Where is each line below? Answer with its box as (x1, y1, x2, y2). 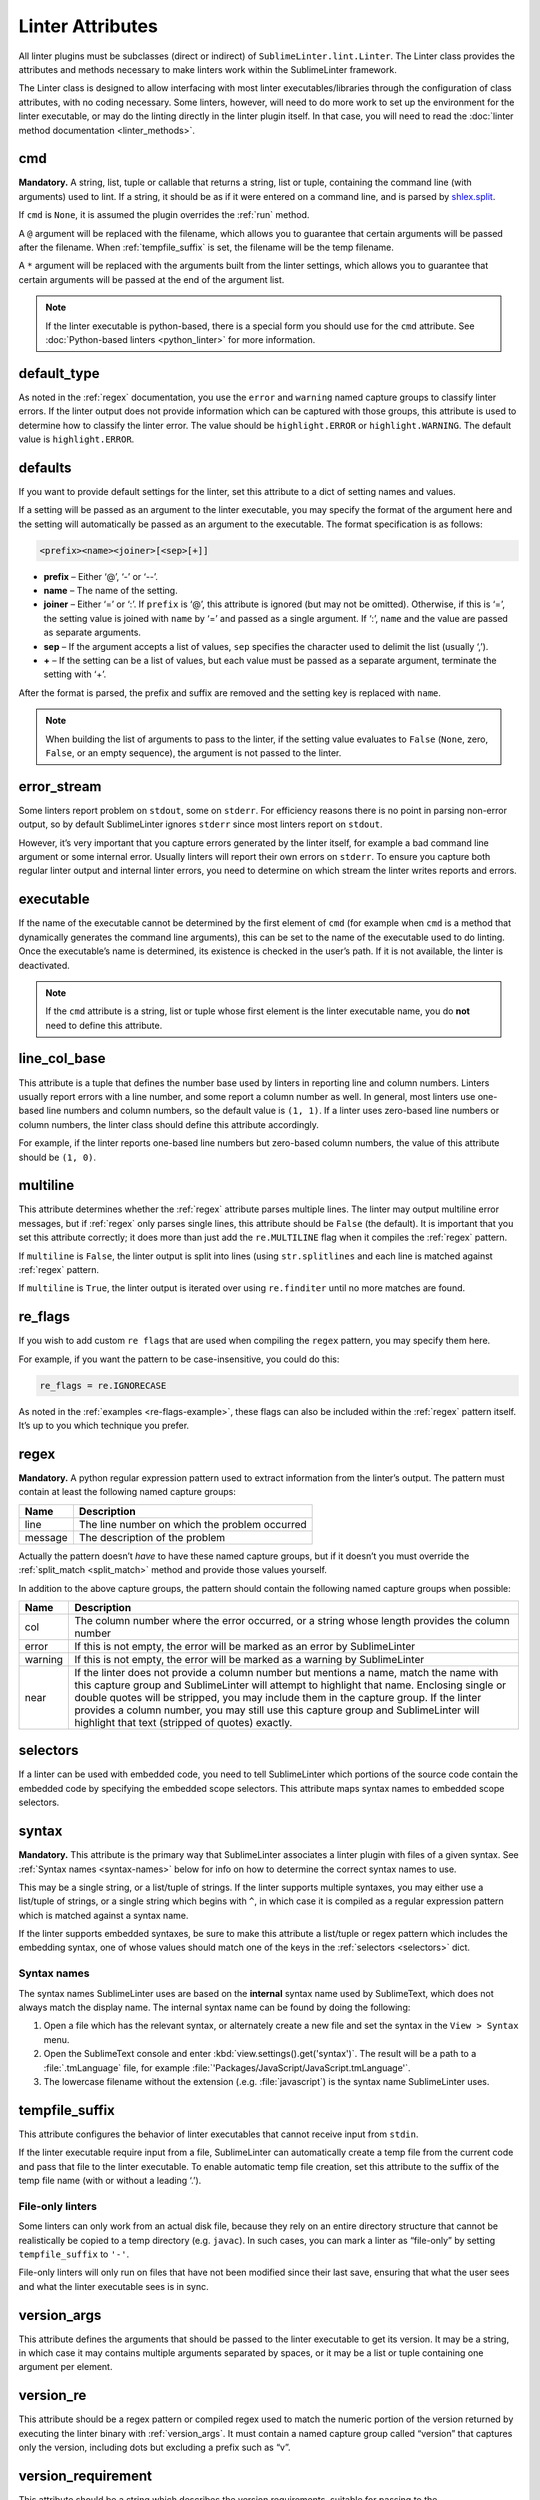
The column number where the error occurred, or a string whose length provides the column (74, 1613, 510, 1627)
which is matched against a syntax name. (18, 1909, 189, 1921)
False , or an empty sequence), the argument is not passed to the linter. (45, 746, 342, 759)
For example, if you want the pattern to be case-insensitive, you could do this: (18, 1353, 340, 1365)
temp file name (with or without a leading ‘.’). (18, 2175, 202, 2187)
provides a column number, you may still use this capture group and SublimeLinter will (74, 1703, 480, 1717)
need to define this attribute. (45, 1019, 163, 1031)
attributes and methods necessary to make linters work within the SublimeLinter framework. (18, 63, 397, 75)
